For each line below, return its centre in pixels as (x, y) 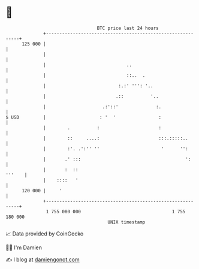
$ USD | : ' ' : (84, 117)
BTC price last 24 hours (128, 28)
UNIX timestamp (126, 222)
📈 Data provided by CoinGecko (45, 234)
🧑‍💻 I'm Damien (24, 247)
